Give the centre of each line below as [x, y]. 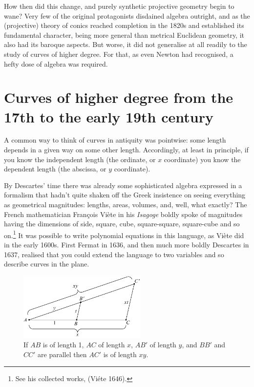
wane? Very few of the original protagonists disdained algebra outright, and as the [127, 15]
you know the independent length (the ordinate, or [80, 159]
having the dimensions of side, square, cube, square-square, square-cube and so [122, 224]
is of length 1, [63, 345]
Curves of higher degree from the [119, 97]
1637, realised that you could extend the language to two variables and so [114, 254]
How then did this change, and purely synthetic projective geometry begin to [119, 6]
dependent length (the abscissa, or [55, 169]
